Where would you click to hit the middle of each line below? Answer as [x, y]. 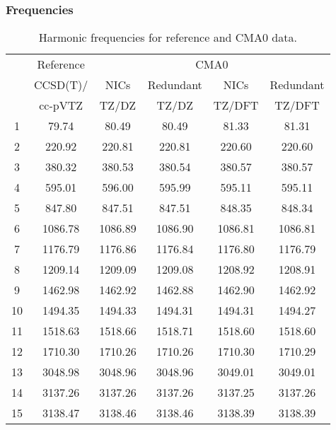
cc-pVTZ [61, 105]
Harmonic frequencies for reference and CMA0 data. [168, 37]
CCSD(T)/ [61, 85]
